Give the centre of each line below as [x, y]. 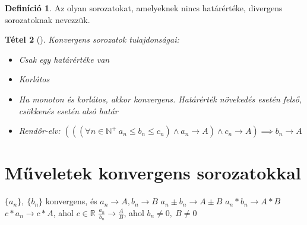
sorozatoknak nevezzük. [48, 19]
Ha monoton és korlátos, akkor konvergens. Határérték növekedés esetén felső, [160, 99]
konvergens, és [71, 201]
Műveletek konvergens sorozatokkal [153, 173]
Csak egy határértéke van [64, 59]
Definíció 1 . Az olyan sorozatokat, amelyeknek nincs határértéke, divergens [144, 8]
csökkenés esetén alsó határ [68, 110]
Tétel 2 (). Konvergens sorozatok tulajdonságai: [92, 39]
